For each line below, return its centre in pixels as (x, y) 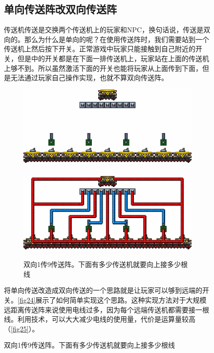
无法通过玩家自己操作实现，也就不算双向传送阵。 (89, 77)
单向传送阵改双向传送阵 (60, 9)
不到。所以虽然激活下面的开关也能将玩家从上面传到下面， (110, 68)
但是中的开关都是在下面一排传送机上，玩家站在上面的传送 (110, 58)
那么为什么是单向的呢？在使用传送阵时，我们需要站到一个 (117, 39)
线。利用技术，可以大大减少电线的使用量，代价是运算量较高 (100, 319)
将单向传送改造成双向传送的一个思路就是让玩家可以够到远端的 (103, 290)
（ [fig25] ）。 (21, 328)
